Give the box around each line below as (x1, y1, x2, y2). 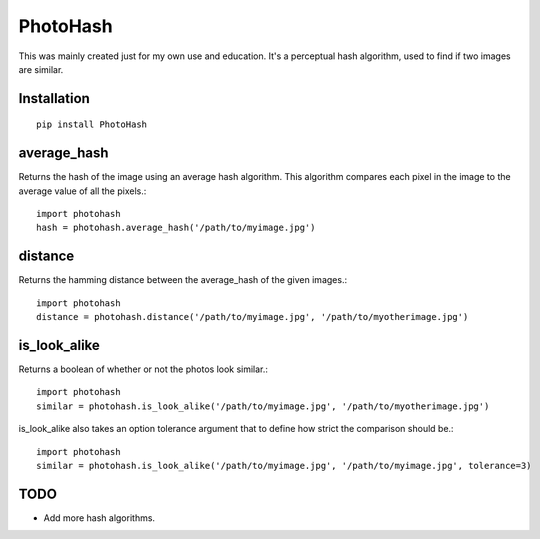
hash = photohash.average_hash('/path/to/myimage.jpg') (36, 222, 316, 234)
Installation (18, 90, 90, 107)
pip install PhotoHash (36, 119, 148, 130)
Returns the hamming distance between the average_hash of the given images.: (18, 274, 348, 286)
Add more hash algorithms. (43, 511, 155, 524)
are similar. (18, 63, 64, 75)
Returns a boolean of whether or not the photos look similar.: (18, 363, 269, 375)
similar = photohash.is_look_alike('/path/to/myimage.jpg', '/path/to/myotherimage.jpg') (36, 400, 490, 412)
